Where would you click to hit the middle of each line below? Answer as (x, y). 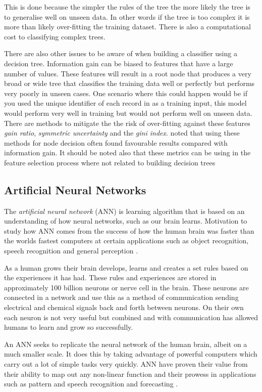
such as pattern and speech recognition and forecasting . (91, 384)
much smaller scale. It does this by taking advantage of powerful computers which (131, 354)
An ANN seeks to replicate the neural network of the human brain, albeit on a (126, 344)
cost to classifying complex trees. (55, 36)
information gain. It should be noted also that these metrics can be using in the (127, 153)
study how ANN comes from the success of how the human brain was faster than (129, 230)
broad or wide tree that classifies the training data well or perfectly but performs (129, 83)
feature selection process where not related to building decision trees (110, 162)
